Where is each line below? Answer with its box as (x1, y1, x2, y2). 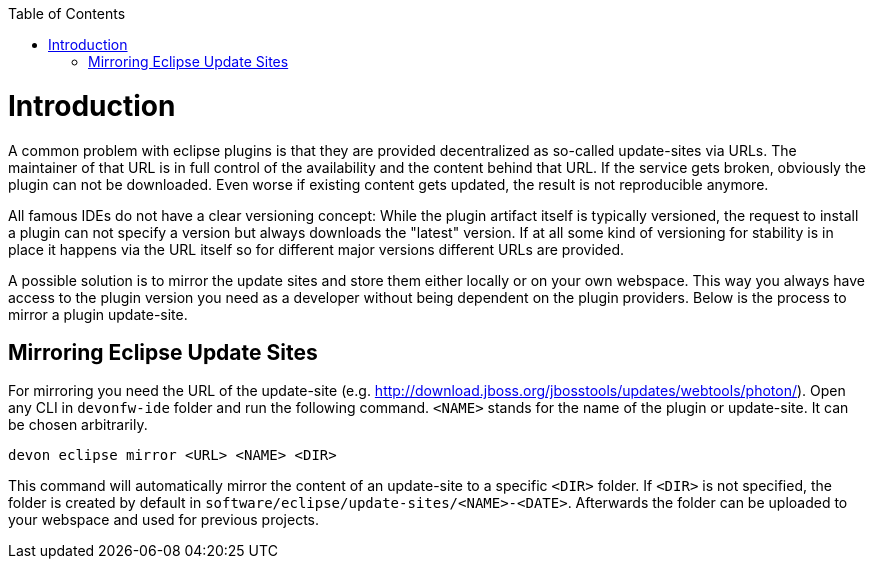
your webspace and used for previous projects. (8, 511, 320, 529)
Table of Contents (8, 5, 126, 22)
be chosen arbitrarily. (8, 416, 148, 434)
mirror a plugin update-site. (8, 305, 188, 323)
